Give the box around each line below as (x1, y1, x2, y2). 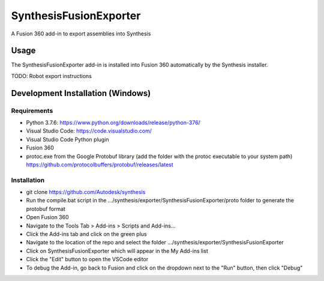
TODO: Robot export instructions (11, 72, 92, 79)
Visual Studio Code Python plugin (26, 136, 109, 143)
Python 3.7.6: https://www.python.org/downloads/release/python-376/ (26, 119, 200, 126)
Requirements (11, 106, 53, 115)
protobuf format (26, 205, 66, 213)
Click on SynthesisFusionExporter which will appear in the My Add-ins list (26, 247, 208, 255)
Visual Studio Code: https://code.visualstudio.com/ (26, 127, 152, 134)
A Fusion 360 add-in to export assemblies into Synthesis (11, 30, 151, 37)
